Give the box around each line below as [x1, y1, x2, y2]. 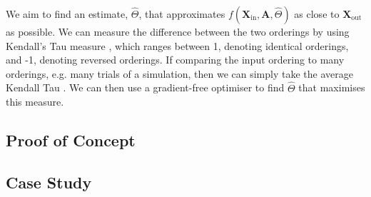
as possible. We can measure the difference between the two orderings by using [6, 24, 350, 39]
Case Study [6, 171, 92, 193]
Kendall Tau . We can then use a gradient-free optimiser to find [6, 80, 285, 95]
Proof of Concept [6, 129, 136, 151]
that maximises [298, 80, 365, 95]
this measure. [6, 94, 64, 109]
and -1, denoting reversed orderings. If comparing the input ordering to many [6, 52, 345, 67]
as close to [294, 6, 340, 21]
